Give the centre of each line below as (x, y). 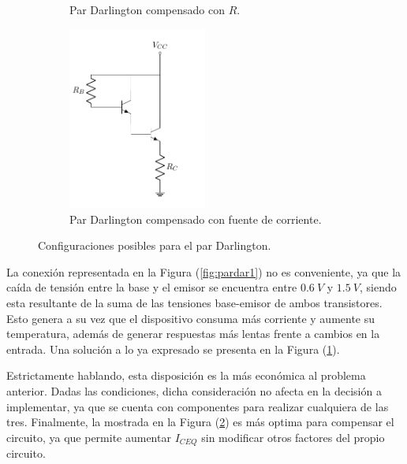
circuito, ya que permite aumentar (89, 437)
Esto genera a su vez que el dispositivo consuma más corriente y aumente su (191, 318)
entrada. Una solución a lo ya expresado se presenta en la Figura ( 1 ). (173, 349)
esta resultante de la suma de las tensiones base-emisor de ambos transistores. (194, 303)
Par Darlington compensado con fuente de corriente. (196, 219)
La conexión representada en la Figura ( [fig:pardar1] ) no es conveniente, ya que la (204, 271)
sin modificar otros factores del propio (293, 437)
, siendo (378, 287)
